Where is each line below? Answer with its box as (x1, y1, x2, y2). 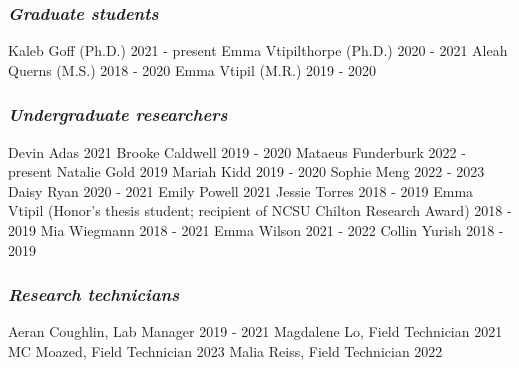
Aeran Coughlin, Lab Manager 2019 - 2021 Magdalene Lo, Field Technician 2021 (8, 321, 503, 342)
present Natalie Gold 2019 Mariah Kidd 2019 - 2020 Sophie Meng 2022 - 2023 (8, 161, 485, 182)
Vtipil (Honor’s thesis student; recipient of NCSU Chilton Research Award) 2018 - (8, 200, 512, 221)
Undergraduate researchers (8, 102, 228, 127)
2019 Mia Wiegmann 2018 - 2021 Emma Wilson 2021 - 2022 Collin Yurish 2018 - (8, 220, 504, 240)
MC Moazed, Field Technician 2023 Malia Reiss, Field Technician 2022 (8, 341, 443, 361)
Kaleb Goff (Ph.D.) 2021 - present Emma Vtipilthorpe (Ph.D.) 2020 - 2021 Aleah (8, 40, 508, 61)
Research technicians (8, 282, 180, 307)
